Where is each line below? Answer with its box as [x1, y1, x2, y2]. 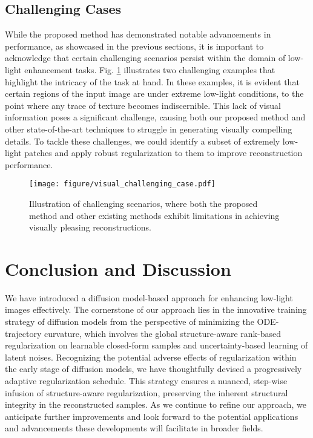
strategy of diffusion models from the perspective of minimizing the [5, 315, 254, 328]
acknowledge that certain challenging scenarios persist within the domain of [5, 51, 286, 64]
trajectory [5, 327, 42, 339]
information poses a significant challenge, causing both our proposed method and [5, 111, 306, 123]
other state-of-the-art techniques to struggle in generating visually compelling [5, 122, 292, 135]
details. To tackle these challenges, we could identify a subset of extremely [5, 134, 280, 147]
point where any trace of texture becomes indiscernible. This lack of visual [5, 99, 281, 111]
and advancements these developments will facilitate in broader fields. [5, 422, 263, 434]
